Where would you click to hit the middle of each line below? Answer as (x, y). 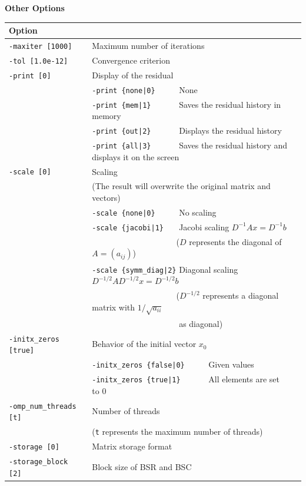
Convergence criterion (131, 60)
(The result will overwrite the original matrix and (181, 186)
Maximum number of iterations (148, 45)
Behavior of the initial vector (144, 344)
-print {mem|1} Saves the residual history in (187, 104)
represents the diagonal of (235, 241)
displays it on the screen (136, 156)
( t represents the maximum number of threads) (177, 432)
